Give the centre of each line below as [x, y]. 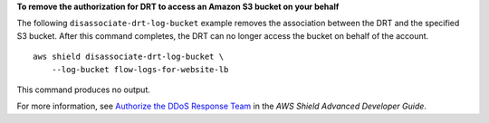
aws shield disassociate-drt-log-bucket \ [129, 57]
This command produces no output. [84, 90]
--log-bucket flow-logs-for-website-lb [140, 69]
